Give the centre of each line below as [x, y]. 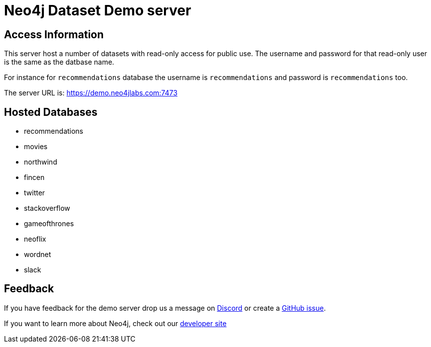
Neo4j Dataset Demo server [98, 10]
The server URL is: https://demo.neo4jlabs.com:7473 [91, 93]
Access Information [54, 34]
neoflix [35, 239]
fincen [34, 177]
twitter [35, 193]
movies [36, 147]
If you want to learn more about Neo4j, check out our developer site [115, 323]
